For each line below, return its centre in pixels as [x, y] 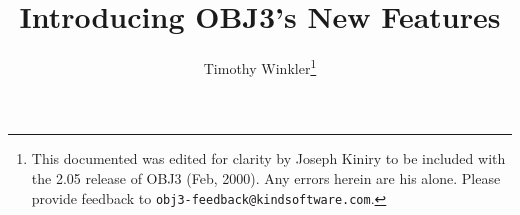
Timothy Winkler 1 [260, 66]
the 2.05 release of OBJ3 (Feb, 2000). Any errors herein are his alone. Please [266, 177]
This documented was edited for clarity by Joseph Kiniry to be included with [268, 158]
